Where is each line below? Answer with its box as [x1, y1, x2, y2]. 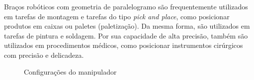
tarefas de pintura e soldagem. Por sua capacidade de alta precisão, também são [4, 30, 248, 40]
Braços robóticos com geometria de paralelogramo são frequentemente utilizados [4, 1, 248, 11]
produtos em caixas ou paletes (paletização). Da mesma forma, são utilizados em [4, 21, 250, 31]
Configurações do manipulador [24, 66, 117, 77]
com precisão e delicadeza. [4, 49, 84, 60]
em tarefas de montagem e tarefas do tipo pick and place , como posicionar [4, 11, 230, 21]
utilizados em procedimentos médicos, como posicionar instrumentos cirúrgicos [4, 40, 243, 50]
